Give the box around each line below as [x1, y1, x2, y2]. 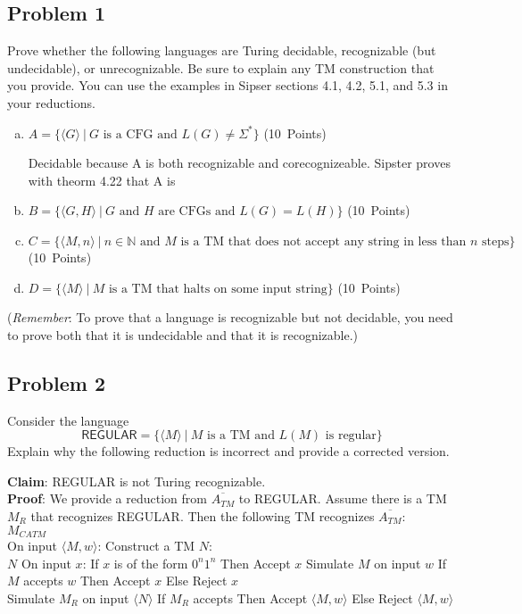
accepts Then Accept [193, 588, 308, 607]
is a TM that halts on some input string [108, 282, 327, 295]
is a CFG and [103, 128, 178, 141]
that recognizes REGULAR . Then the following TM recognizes [30, 506, 375, 525]
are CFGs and [158, 205, 236, 219]
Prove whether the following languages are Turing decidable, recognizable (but [7, 41, 436, 60]
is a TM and [207, 429, 275, 443]
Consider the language [7, 411, 129, 429]
